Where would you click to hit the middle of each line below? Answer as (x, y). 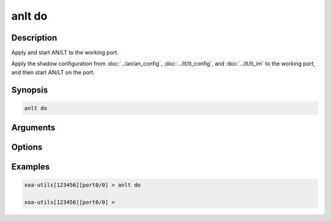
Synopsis (30, 90)
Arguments (33, 128)
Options (27, 147)
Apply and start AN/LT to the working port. (65, 53)
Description (34, 38)
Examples (31, 167)
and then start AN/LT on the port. (53, 72)
